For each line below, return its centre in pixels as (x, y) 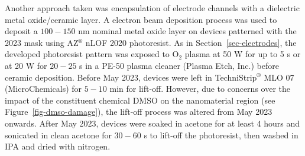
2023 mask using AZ (42, 42)
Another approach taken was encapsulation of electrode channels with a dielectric (152, 8)
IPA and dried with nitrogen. (58, 146)
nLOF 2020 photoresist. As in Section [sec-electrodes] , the (191, 42)
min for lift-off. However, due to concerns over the (200, 89)
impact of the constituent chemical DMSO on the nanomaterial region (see (140, 100)
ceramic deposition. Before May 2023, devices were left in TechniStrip (131, 77)
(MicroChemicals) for (43, 89)
